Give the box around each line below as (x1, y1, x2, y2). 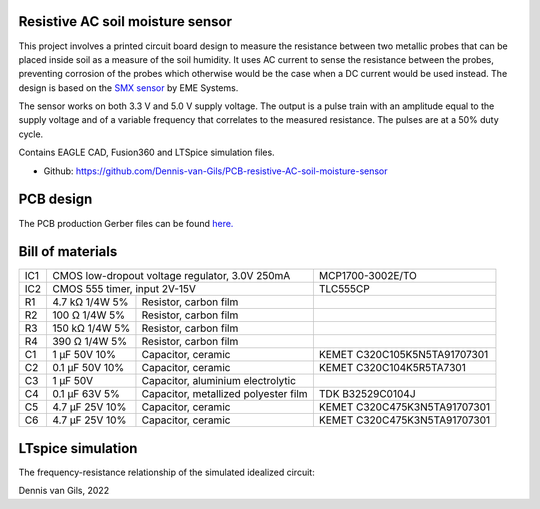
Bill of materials (18, 243, 118, 260)
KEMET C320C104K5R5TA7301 (318, 361, 467, 375)
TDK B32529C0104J (318, 387, 416, 401)
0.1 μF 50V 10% (51, 361, 125, 375)
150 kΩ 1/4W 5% (51, 321, 131, 335)
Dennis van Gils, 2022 (18, 485, 110, 497)
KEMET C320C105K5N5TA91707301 (318, 348, 489, 362)
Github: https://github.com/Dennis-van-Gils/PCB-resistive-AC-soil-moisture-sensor (43, 165, 389, 177)
